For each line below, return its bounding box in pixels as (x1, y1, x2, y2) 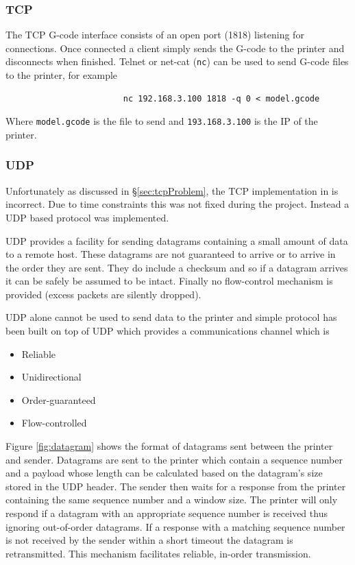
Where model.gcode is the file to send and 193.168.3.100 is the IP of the (5, 114, 318, 128)
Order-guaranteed (21, 392, 96, 407)
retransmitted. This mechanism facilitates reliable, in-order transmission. (5, 546, 311, 560)
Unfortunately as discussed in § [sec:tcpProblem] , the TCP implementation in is (5, 183, 339, 197)
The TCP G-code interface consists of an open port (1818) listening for (5, 27, 304, 42)
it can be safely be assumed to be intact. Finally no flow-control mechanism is (5, 274, 333, 288)
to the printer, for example (5, 68, 118, 82)
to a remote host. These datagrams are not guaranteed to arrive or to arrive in (5, 247, 336, 261)
